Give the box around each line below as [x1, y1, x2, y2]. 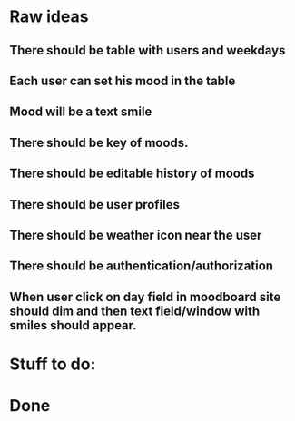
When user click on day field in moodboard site [9, 289, 281, 305]
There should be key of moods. [9, 134, 189, 151]
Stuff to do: [9, 354, 96, 374]
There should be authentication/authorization [9, 259, 274, 274]
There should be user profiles [9, 197, 180, 212]
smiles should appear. [9, 318, 138, 333]
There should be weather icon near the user [9, 227, 262, 242]
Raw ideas [9, 6, 89, 27]
